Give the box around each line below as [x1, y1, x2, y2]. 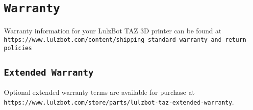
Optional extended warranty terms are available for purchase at [4, 86, 195, 97]
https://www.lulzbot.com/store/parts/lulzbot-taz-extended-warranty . [4, 96, 234, 107]
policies [4, 44, 32, 52]
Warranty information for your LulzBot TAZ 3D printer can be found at [4, 26, 222, 36]
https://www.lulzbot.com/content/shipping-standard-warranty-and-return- [4, 36, 250, 43]
